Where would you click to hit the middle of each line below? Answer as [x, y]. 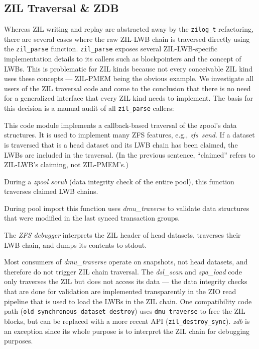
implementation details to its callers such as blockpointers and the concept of [123, 59]
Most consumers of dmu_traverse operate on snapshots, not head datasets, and [126, 262]
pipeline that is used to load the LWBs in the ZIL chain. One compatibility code [128, 301]
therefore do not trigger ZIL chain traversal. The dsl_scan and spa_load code [123, 271]
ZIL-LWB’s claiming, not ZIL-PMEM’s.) [66, 164]
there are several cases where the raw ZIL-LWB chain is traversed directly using [127, 39]
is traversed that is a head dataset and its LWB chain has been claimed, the [121, 144]
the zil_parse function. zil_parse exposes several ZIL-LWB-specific [111, 49]
